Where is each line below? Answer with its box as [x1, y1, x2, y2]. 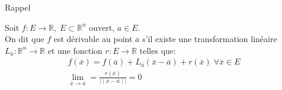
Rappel [5, 1, 31, 13]
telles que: [139, 44, 176, 56]
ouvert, [89, 21, 115, 33]
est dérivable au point [53, 33, 133, 45]
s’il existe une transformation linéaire [142, 33, 277, 45]
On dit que [5, 33, 44, 45]
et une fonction [47, 44, 102, 56]
